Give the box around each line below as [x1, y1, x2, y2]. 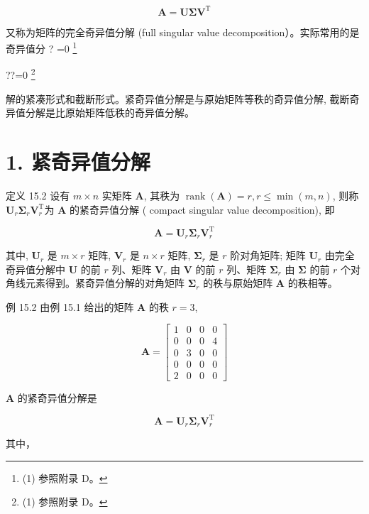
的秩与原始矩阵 [203, 275, 273, 290]
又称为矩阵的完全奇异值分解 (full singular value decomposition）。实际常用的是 [6, 24, 360, 39]
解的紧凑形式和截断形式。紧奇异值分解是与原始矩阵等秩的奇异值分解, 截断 [6, 91, 350, 106]
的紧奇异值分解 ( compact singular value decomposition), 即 [69, 202, 335, 217]
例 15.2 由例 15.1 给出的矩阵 [6, 299, 134, 314]
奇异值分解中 [6, 261, 65, 276]
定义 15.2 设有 [6, 187, 70, 202]
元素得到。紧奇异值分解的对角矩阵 [25, 275, 184, 290]
